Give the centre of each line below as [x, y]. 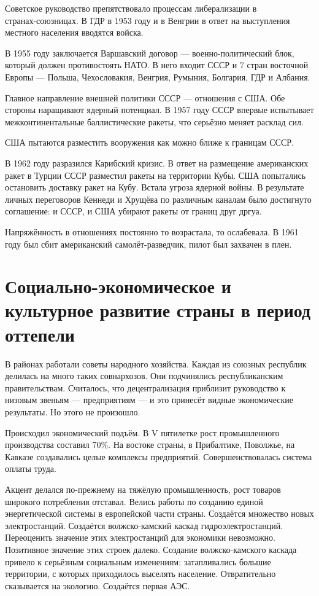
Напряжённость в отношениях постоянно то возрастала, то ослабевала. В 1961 [152, 231]
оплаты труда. [31, 469]
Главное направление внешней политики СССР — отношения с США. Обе [145, 97]
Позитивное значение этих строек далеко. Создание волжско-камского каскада [151, 549]
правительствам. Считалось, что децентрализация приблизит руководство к [145, 387]
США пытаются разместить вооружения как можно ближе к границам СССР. [149, 142]
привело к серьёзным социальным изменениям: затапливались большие [138, 561]
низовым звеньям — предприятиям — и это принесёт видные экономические [149, 400]
